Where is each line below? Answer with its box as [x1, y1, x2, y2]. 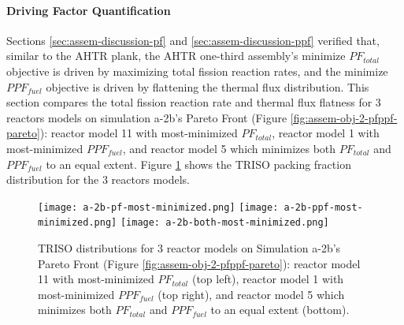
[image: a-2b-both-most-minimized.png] [120, 217, 329, 229]
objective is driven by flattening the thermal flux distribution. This [46, 78, 369, 95]
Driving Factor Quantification [6, 2, 171, 18]
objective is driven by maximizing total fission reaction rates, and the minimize [6, 62, 388, 79]
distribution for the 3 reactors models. [6, 171, 190, 188]
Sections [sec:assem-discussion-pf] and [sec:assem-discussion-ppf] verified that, [6, 32, 380, 48]
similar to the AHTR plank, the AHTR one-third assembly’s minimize [6, 47, 346, 64]
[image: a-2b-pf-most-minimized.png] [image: [38, 201, 279, 213]
